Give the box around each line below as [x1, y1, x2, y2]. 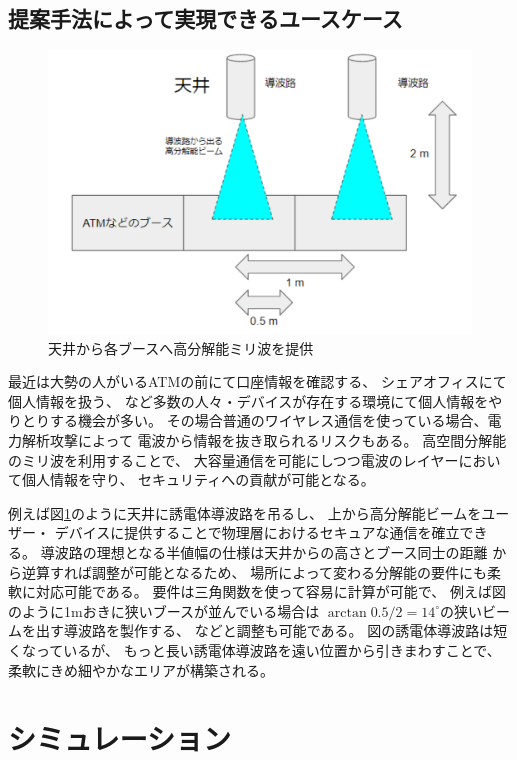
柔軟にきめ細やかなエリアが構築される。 [8, 659, 274, 680]
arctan [327, 605, 367, 620]
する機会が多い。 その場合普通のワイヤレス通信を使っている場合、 [49, 410, 488, 431]
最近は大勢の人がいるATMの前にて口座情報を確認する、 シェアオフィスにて [8, 371, 507, 392]
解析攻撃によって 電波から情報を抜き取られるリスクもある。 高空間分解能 [21, 429, 507, 450]
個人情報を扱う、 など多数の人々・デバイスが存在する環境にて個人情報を [8, 390, 489, 411]
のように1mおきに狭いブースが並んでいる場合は [8, 600, 320, 621]
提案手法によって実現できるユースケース [8, 3, 403, 34]
